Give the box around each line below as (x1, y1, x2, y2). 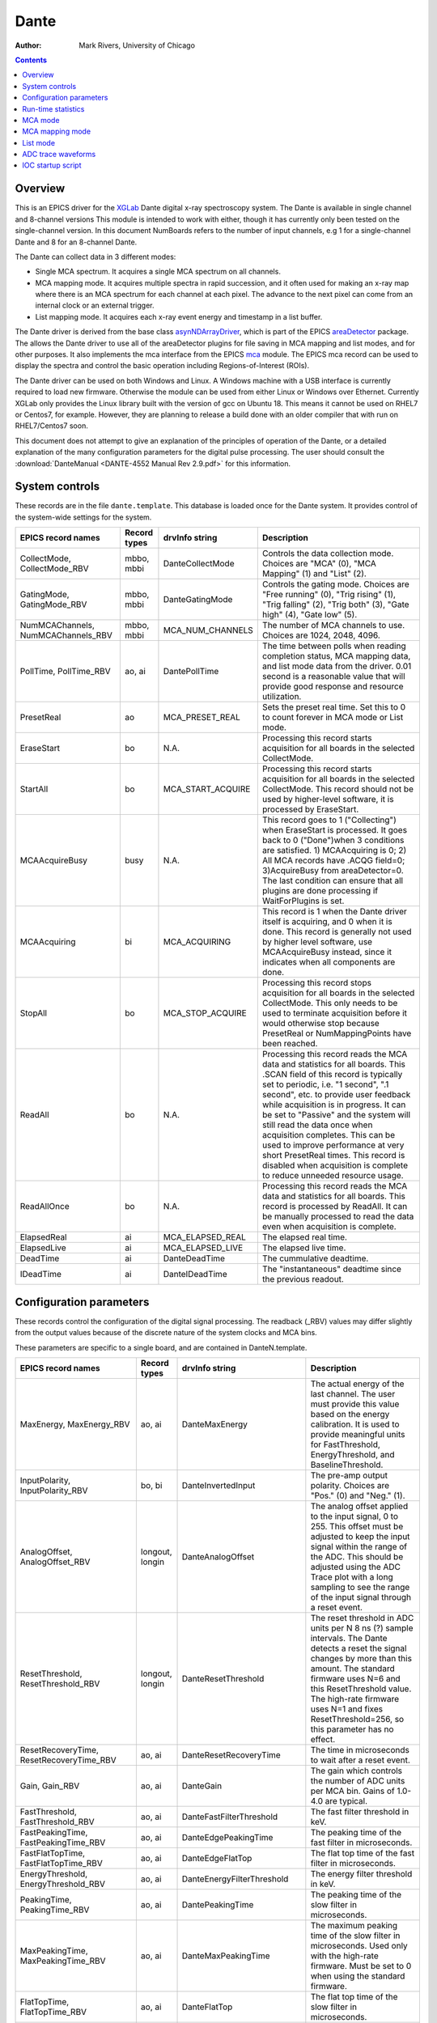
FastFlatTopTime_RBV (19, 1857, 103, 1868)
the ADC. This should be (310, 1550, 404, 1562)
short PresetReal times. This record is (261, 1150, 405, 1161)
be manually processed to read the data (261, 1211, 414, 1222)
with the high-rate (310, 1950, 380, 1962)
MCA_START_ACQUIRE (163, 783, 251, 795)
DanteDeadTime (163, 1253, 226, 1264)
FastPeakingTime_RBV (19, 1837, 106, 1848)
